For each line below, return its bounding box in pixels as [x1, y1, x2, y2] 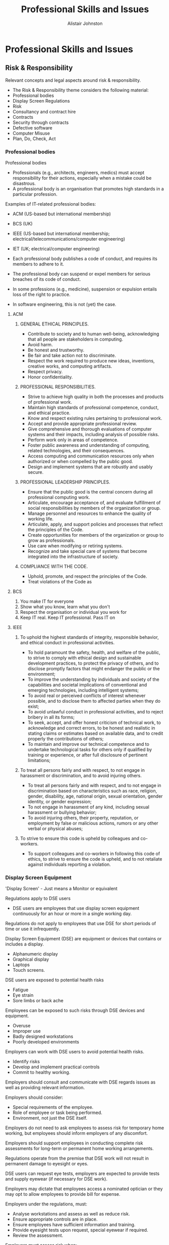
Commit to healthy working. [12, 1069, 71, 1075]
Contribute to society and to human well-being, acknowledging [27, 331, 159, 337]
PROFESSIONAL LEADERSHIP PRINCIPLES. [20, 479, 110, 485]
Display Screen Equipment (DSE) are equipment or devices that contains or [5, 936, 162, 942]
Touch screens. [12, 967, 46, 973]
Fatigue [12, 987, 29, 993]
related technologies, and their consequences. [27, 448, 125, 454]
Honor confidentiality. [27, 374, 73, 380]
